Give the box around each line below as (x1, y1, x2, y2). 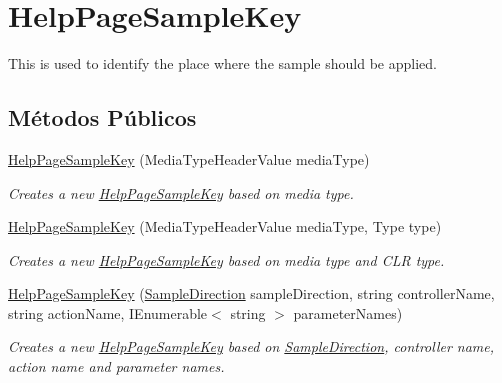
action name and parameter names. (8, 356, 225, 377)
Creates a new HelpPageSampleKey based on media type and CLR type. (8, 249, 445, 270)
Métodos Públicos (8, 102, 197, 133)
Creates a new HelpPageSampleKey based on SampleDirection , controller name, (8, 336, 495, 357)
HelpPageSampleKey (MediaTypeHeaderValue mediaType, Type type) (8, 216, 442, 237)
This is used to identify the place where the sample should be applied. (8, 53, 437, 74)
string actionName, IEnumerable (8, 302, 208, 323)
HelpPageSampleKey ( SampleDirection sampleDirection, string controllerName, (8, 283, 495, 304)
